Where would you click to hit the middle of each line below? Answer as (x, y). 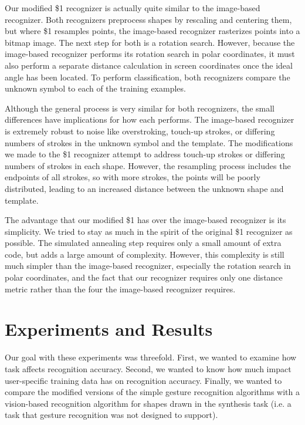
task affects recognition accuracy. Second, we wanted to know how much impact (148, 368)
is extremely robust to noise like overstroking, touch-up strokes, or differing (140, 131)
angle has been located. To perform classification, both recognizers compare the (148, 77)
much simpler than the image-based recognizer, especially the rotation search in (148, 266)
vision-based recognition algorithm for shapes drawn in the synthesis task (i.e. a (148, 403)
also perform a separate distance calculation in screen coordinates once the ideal (149, 65)
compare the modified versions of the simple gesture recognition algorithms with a (152, 392)
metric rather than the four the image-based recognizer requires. (120, 289)
